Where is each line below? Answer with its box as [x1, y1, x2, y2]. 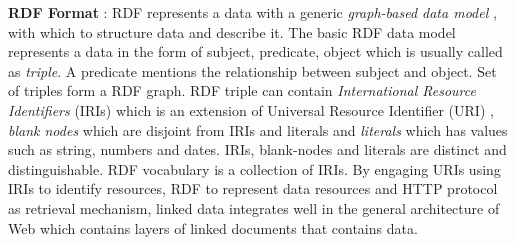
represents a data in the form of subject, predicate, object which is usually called [8, 41, 503, 62]
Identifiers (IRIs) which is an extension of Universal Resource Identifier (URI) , [8, 99, 494, 120]
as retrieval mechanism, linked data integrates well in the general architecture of [8, 197, 500, 218]
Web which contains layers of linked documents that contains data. [8, 217, 418, 238]
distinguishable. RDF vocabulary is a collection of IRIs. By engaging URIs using [8, 158, 501, 179]
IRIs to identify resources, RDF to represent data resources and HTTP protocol [8, 178, 498, 199]
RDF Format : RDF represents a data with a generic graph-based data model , [8, 2, 497, 22]
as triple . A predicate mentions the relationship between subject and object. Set [8, 60, 497, 81]
